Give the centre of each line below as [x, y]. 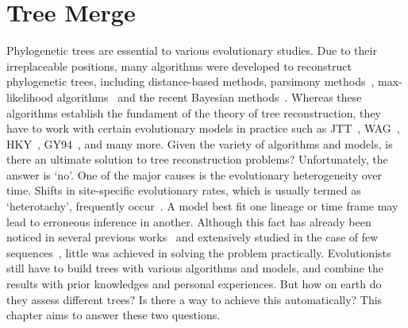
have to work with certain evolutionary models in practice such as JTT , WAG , [203, 128]
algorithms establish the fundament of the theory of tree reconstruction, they [194, 112]
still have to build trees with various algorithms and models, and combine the [195, 268]
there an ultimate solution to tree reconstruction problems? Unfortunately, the [197, 159]
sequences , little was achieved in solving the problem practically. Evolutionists [199, 252]
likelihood [30, 96]
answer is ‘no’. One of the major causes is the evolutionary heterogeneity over [194, 174]
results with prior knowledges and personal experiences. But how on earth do [194, 284]
